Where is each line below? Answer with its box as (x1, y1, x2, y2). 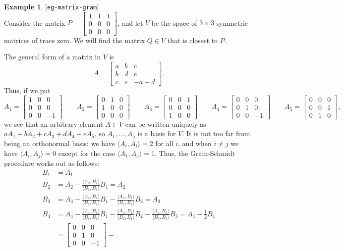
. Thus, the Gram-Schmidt (155, 148, 235, 158)
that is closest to (167, 35, 218, 45)
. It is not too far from (182, 128, 250, 139)
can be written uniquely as (125, 118, 206, 129)
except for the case (58, 148, 115, 158)
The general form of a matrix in (4, 51, 101, 62)
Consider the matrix (4, 17, 65, 28)
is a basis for (137, 128, 176, 139)
